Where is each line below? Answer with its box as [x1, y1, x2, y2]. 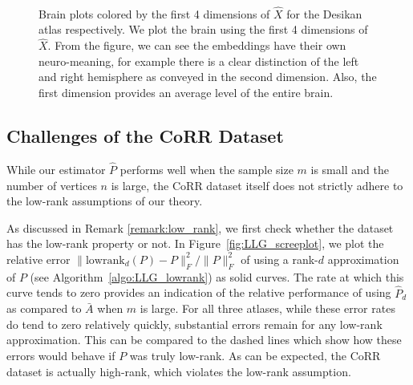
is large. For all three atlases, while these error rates [140, 300, 395, 317]
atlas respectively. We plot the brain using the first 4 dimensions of [38, 21, 368, 38]
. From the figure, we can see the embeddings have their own [47, 37, 346, 54]
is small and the [310, 161, 389, 178]
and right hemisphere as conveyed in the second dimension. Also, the [38, 68, 377, 85]
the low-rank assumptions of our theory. [6, 192, 203, 209]
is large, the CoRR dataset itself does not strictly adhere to [111, 176, 403, 193]
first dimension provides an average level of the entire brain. [38, 84, 334, 100]
